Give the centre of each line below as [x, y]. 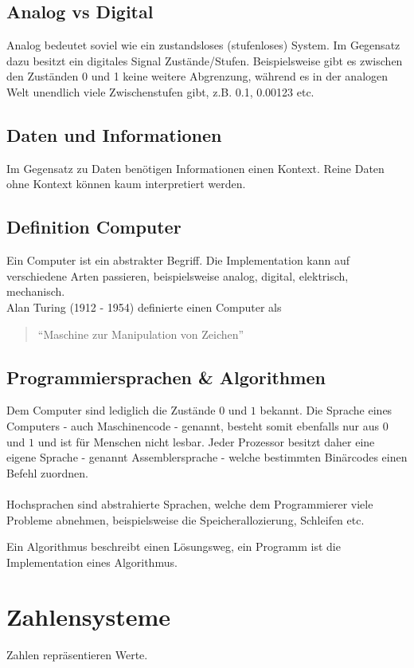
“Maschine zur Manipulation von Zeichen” [141, 334]
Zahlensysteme [89, 617]
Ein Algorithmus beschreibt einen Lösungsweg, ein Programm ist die [174, 546]
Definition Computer [94, 227]
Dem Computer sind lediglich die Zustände [111, 410]
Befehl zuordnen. [47, 472]
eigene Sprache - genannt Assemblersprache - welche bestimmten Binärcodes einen [207, 457]
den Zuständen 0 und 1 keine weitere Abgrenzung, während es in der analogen [197, 76]
